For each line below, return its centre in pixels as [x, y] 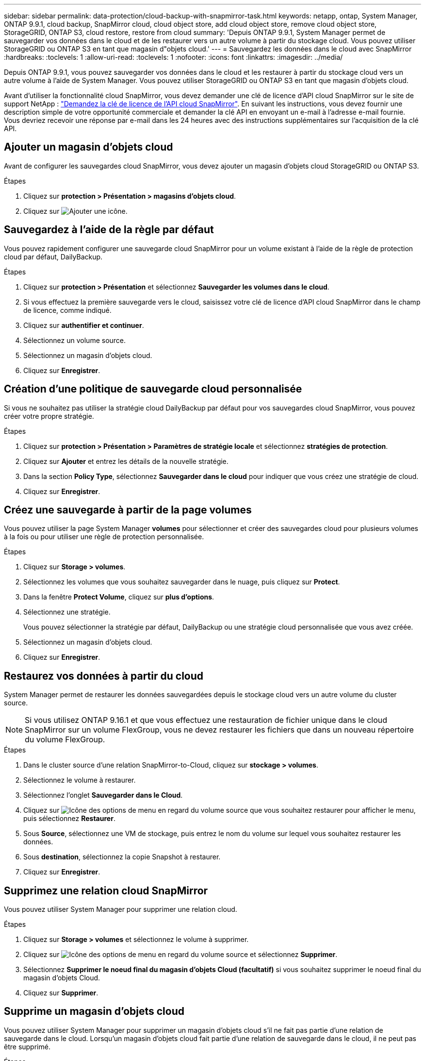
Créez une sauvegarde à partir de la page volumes [128, 510]
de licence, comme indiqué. [67, 310]
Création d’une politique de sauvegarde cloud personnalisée [153, 389]
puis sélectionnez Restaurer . [69, 819]
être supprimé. [27, 1046]
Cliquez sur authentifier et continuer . [84, 325]
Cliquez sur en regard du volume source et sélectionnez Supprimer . [180, 955]
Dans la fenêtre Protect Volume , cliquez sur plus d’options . [119, 597]
